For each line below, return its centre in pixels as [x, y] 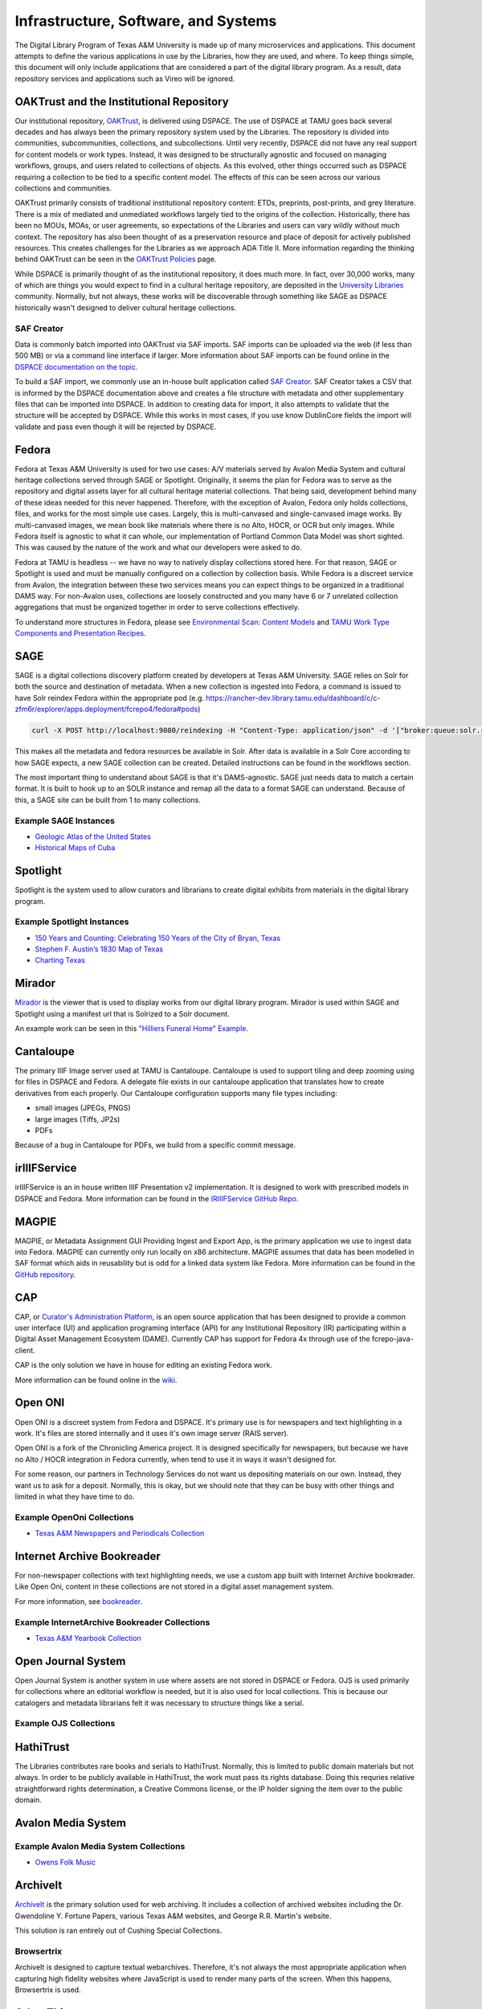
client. [25, 1350]
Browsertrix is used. [48, 1990]
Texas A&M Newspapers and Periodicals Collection [120, 1533]
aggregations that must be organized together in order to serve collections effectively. [157, 608]
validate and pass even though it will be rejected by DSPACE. [116, 427]
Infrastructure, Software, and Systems [146, 21]
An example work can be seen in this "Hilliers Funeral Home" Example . [132, 1029]
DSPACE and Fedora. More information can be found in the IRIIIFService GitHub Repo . [157, 1198]
